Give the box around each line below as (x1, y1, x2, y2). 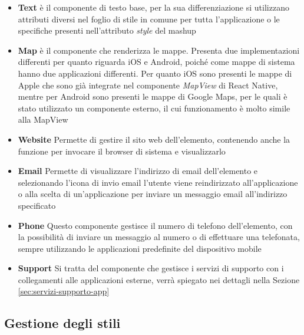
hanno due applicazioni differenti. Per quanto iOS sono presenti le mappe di (18, 67, 292, 79)
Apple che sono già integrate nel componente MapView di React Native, (18, 78, 278, 91)
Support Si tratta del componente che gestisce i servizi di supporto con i (18, 262, 284, 274)
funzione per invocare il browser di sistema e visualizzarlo (18, 144, 226, 157)
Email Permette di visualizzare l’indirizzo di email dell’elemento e (18, 165, 258, 177)
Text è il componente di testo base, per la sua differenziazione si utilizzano (18, 1, 289, 13)
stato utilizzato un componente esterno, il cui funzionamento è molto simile (18, 101, 290, 114)
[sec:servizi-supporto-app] (18, 285, 110, 297)
